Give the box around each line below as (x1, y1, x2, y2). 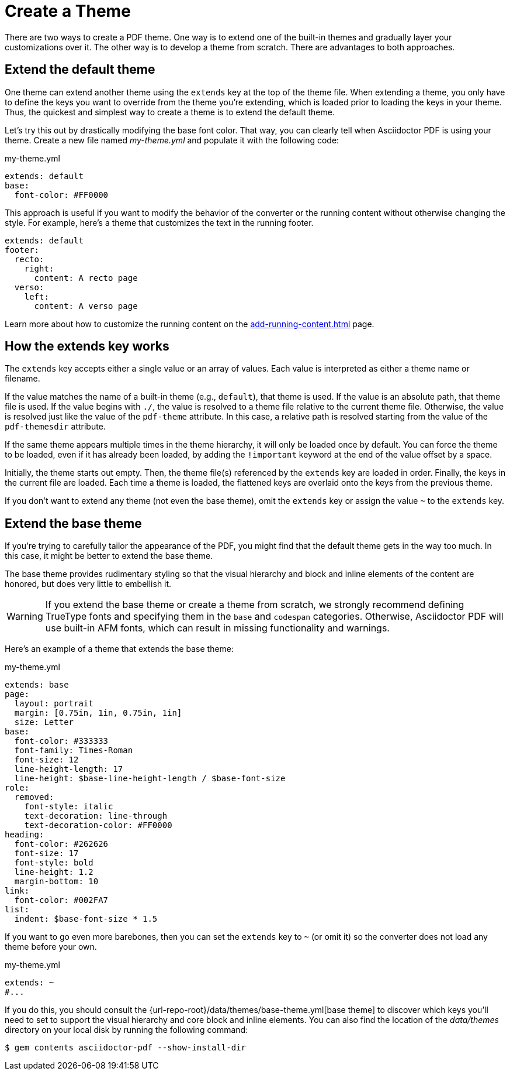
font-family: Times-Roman (14, 746, 133, 755)
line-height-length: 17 (14, 764, 123, 774)
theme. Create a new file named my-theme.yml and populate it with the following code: (5, 135, 339, 145)
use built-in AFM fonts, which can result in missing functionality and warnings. (45, 622, 390, 634)
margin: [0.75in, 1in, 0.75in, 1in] (14, 708, 182, 718)
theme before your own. (5, 942, 97, 952)
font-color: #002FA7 (14, 895, 109, 905)
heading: (5, 830, 44, 840)
